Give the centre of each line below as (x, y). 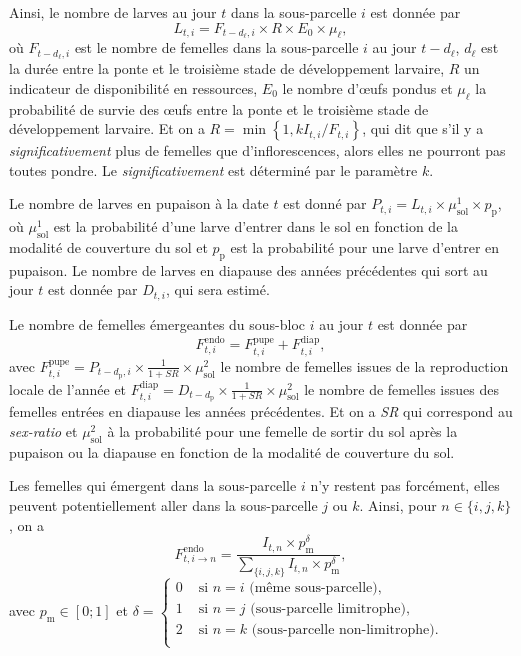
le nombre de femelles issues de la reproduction (364, 365)
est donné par (325, 203)
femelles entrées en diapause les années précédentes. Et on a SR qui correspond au (261, 411)
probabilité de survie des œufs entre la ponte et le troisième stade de (219, 108)
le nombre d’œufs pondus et (367, 87)
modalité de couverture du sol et (108, 247)
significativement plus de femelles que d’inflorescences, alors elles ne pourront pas (257, 150)
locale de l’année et (68, 388)
